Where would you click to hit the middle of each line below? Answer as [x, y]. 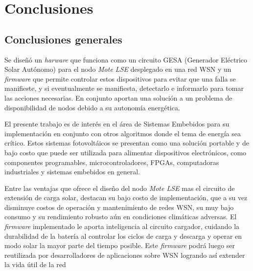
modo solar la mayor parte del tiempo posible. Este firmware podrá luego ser [120, 245]
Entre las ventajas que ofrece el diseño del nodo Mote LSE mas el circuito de [120, 188]
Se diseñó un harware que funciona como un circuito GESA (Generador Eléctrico [126, 59]
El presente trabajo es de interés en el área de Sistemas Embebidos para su [117, 124]
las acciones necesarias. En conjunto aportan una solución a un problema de [118, 97]
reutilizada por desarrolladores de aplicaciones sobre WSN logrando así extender [125, 255]
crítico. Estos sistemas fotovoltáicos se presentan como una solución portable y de [127, 143]
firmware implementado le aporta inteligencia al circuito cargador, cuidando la [122, 226]
